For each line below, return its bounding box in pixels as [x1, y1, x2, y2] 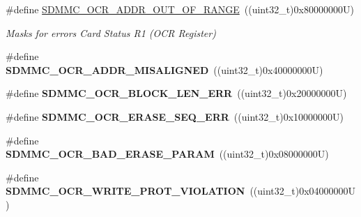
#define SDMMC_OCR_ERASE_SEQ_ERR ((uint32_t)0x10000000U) [6, 109, 344, 124]
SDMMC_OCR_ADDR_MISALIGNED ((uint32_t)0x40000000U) [6, 62, 323, 77]
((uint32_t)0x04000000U [249, 184, 356, 198]
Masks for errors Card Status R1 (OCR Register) [6, 25, 216, 40]
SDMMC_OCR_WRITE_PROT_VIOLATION [6, 184, 245, 198]
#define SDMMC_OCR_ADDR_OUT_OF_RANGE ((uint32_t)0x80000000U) [6, 2, 354, 16]
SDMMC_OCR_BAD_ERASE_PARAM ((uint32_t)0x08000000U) [6, 147, 329, 161]
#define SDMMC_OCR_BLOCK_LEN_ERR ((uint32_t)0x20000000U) [6, 86, 347, 100]
